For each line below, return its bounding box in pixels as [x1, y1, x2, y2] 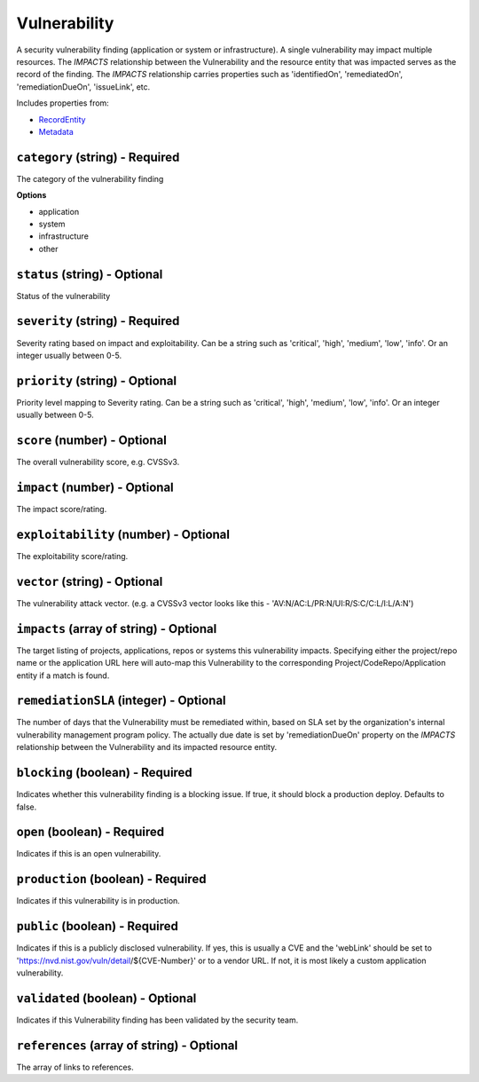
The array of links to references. [16, 1062, 135, 1072]
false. [16, 802, 37, 812]
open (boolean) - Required [16, 825, 165, 840]
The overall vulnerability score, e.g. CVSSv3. [16, 457, 180, 468]
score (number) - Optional [16, 433, 168, 448]
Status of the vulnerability [16, 290, 111, 301]
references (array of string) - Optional [16, 1038, 239, 1053]
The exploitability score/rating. [16, 550, 129, 561]
